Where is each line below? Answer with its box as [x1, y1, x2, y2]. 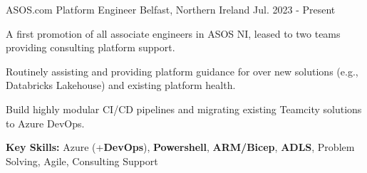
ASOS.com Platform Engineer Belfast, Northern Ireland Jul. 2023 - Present [6, 2, 336, 16]
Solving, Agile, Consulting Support [6, 153, 158, 168]
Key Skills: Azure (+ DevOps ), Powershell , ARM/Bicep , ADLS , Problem [6, 140, 355, 154]
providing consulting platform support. [6, 40, 175, 55]
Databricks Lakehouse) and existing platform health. [6, 78, 236, 93]
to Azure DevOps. [6, 115, 85, 130]
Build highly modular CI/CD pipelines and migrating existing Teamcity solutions [6, 101, 362, 116]
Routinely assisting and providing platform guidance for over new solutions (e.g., [6, 63, 358, 78]
